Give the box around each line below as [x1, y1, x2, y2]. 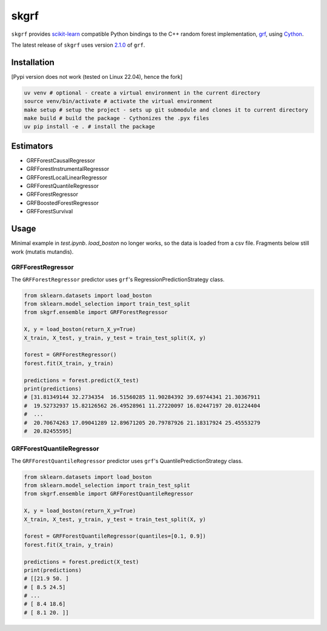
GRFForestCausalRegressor [26, 156, 96, 164]
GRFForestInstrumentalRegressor [26, 165, 110, 173]
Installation [11, 57, 54, 67]
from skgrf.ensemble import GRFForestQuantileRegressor [24, 490, 194, 497]
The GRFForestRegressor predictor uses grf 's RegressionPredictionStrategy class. [11, 276, 225, 283]
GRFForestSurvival [26, 208, 73, 215]
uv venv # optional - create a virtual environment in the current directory [24, 89, 260, 96]
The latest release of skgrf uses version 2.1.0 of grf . [11, 41, 145, 48]
